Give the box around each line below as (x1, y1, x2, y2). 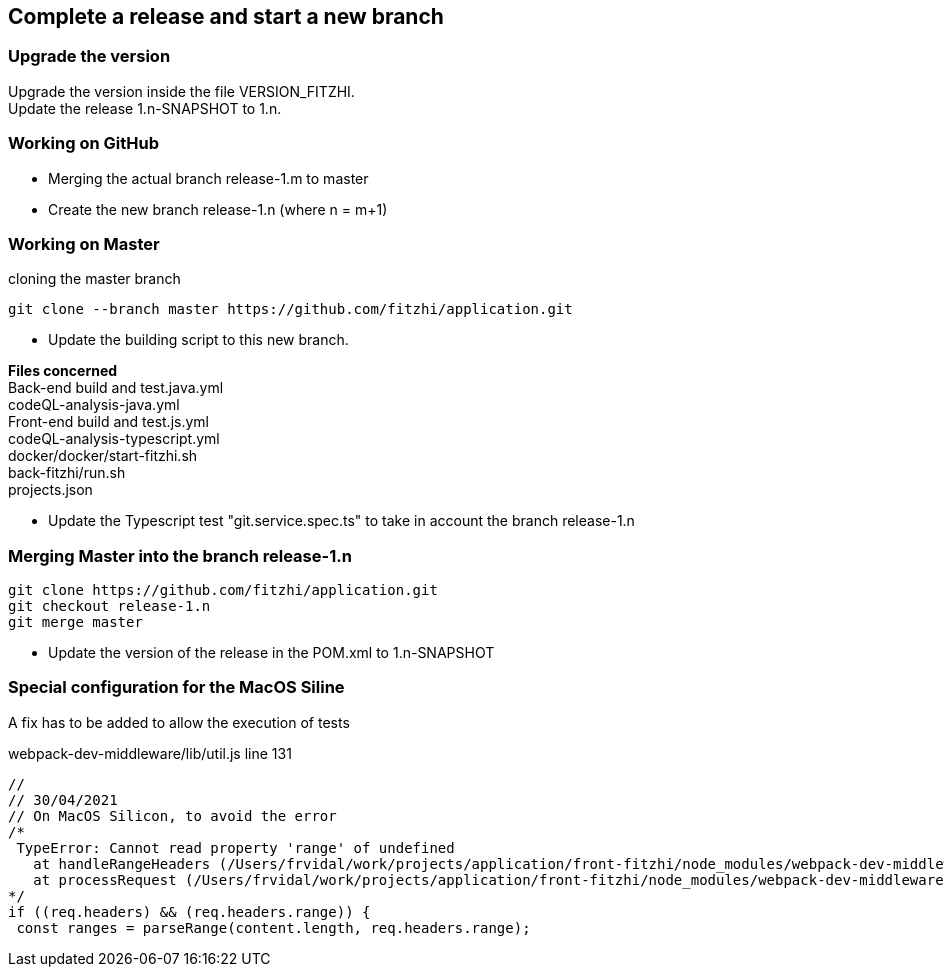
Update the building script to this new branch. (48, 331, 349, 349)
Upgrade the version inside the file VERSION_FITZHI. (8, 82, 355, 100)
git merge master (8, 614, 143, 631)
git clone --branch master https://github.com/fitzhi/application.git (8, 301, 573, 318)
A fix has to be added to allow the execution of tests (8, 713, 350, 731)
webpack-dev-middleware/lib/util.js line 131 (8, 744, 292, 762)
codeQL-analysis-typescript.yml (8, 430, 220, 448)
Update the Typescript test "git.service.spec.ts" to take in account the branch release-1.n (48, 512, 635, 530)
